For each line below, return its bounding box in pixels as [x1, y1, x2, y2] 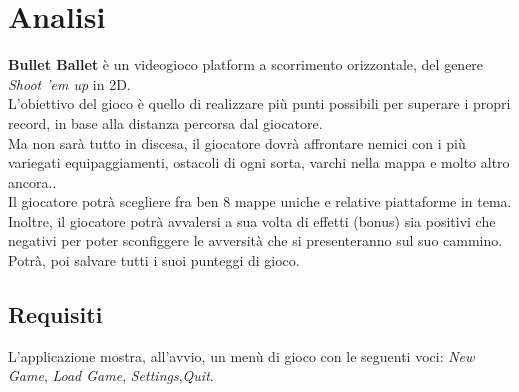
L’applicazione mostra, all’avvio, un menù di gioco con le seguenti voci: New [8, 345, 475, 366]
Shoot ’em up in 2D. [8, 73, 131, 94]
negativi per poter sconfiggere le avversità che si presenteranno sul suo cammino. [8, 230, 503, 251]
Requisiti [8, 299, 103, 330]
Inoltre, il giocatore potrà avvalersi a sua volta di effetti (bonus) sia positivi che [8, 210, 496, 231]
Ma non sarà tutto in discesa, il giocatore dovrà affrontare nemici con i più [8, 132, 466, 153]
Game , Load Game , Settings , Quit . [8, 365, 214, 386]
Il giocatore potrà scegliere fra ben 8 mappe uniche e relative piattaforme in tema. [8, 191, 512, 212]
